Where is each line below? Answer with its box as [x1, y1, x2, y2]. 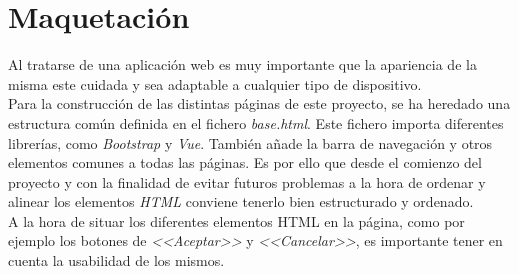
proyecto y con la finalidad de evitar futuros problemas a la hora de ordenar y [8, 171, 486, 192]
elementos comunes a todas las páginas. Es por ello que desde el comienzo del [8, 152, 482, 173]
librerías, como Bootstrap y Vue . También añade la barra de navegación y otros [8, 132, 493, 153]
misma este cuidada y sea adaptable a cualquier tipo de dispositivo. [8, 73, 422, 94]
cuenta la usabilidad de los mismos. [8, 250, 225, 271]
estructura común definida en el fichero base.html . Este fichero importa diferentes [8, 112, 504, 133]
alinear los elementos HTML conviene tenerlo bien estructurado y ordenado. [8, 191, 474, 212]
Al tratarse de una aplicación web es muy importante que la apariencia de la [8, 54, 477, 75]
